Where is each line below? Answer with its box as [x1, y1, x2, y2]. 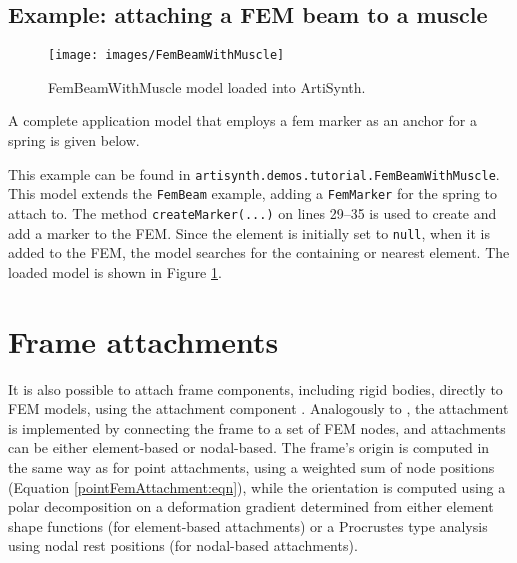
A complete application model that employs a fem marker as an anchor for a [8, 110, 477, 131]
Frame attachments [8, 320, 279, 361]
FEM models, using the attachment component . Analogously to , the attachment [8, 398, 509, 419]
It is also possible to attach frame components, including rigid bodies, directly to [8, 378, 503, 399]
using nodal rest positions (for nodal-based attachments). [8, 535, 358, 556]
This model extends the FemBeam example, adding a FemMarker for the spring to [8, 183, 497, 204]
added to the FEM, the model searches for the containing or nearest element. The [8, 242, 510, 263]
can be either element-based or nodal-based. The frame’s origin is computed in [8, 437, 490, 458]
